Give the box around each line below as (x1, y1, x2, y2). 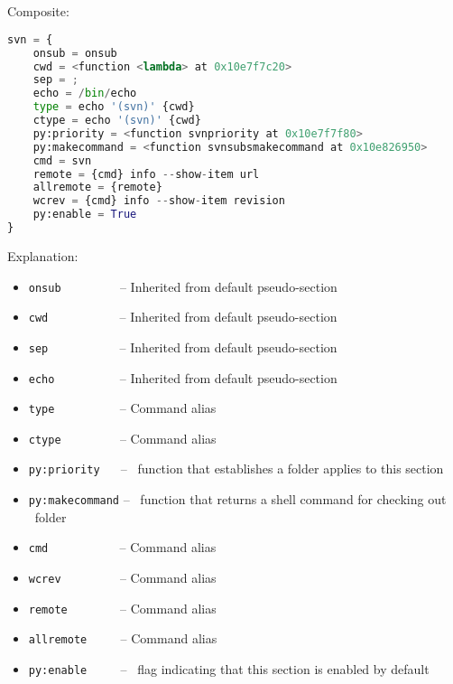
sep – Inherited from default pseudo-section (28, 337, 337, 356)
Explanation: (7, 246, 79, 265)
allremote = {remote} (32, 181, 162, 194)
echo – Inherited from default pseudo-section (28, 368, 337, 387)
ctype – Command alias (28, 428, 217, 447)
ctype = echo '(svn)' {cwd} (32, 114, 201, 127)
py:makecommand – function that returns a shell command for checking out (28, 490, 447, 509)
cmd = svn (32, 154, 92, 167)
